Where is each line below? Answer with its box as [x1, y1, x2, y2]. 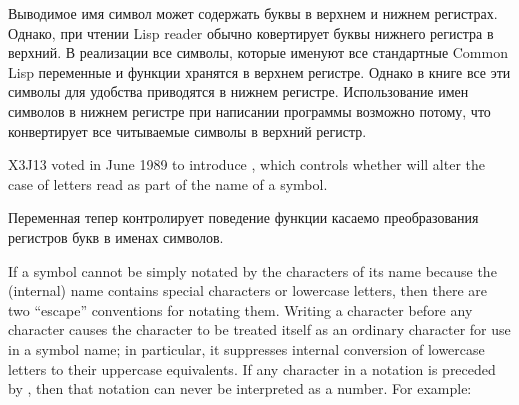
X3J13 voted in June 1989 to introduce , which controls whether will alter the [8, 154, 486, 175]
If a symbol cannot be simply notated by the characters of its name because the [8, 260, 497, 281]
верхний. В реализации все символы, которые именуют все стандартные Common [8, 42, 508, 63]
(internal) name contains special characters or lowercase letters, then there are [8, 280, 487, 301]
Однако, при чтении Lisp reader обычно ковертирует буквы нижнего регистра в [8, 22, 494, 43]
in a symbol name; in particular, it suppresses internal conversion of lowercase [8, 338, 485, 359]
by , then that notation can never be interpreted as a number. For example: [8, 378, 472, 399]
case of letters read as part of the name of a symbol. [8, 173, 328, 194]
